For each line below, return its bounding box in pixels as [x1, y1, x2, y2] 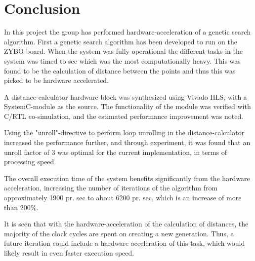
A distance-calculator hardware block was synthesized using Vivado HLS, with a [4, 91, 247, 102]
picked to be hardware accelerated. [4, 75, 109, 85]
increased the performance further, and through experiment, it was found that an [4, 137, 251, 148]
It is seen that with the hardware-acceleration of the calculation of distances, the [4, 219, 249, 229]
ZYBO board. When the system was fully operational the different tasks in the [4, 46, 243, 56]
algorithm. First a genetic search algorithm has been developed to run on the [4, 36, 237, 46]
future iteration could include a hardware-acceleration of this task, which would [4, 238, 245, 248]
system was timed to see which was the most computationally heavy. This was [4, 55, 241, 66]
